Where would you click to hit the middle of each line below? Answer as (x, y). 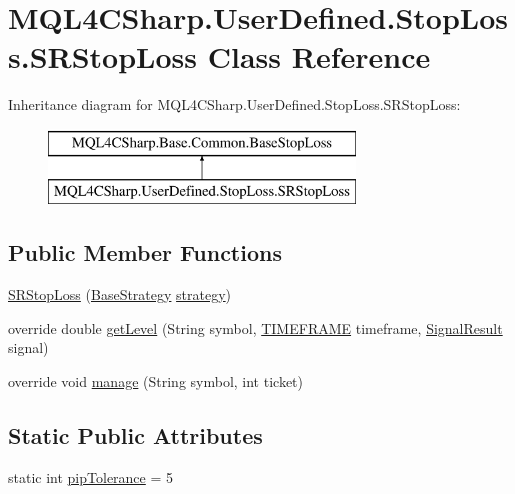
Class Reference (319, 56)
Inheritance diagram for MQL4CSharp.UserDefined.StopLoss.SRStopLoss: (234, 104)
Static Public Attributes (135, 435)
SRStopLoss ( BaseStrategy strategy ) (120, 294)
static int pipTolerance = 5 (91, 476)
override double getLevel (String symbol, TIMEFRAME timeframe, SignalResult (255, 327)
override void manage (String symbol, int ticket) (156, 381)
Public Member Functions (145, 252)
